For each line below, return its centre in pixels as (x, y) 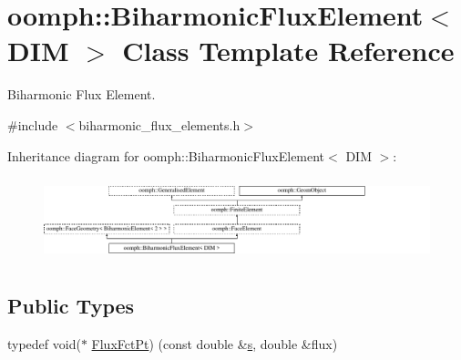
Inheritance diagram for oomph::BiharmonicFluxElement (166, 155)
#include (33, 124)
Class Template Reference (288, 51)
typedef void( (44, 343)
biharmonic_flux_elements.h (159, 124)
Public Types (71, 305)
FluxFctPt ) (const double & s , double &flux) (215, 343)
